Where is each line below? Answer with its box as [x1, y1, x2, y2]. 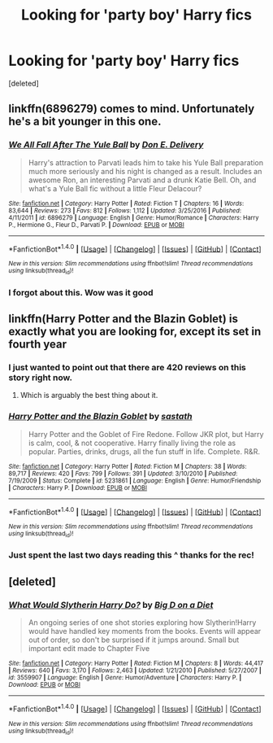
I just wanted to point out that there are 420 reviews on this [8, 361, 246, 373]
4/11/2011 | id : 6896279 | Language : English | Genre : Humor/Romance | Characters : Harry [8, 213, 259, 221]
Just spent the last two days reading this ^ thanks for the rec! [8, 549, 254, 561]
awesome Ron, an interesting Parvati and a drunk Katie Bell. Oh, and [28, 175, 257, 185]
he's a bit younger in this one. [8, 115, 162, 129]
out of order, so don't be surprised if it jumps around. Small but [28, 635, 240, 645]
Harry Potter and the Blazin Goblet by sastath [8, 411, 193, 422]
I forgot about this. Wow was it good [8, 286, 154, 298]
